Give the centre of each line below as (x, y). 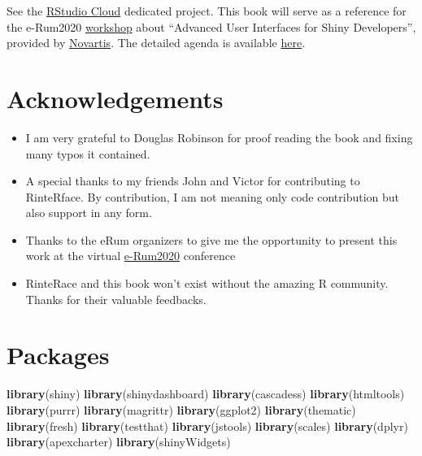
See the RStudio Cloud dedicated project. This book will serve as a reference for (207, 11)
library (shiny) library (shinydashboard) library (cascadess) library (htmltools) (206, 394)
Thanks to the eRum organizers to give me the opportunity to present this (211, 239)
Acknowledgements (115, 98)
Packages (58, 355)
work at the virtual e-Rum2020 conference (131, 256)
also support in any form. (89, 213)
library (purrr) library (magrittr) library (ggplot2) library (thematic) (181, 409)
